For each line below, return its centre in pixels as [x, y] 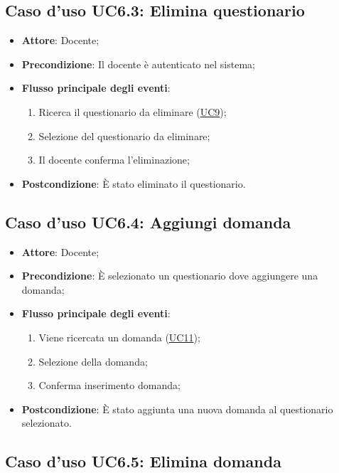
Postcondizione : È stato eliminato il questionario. [134, 183]
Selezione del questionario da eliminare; [124, 135]
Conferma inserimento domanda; [109, 385]
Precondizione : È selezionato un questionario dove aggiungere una [170, 276]
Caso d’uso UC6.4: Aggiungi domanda [148, 222]
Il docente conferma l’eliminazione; [114, 160]
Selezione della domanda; [93, 361]
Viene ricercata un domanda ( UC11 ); [119, 337]
